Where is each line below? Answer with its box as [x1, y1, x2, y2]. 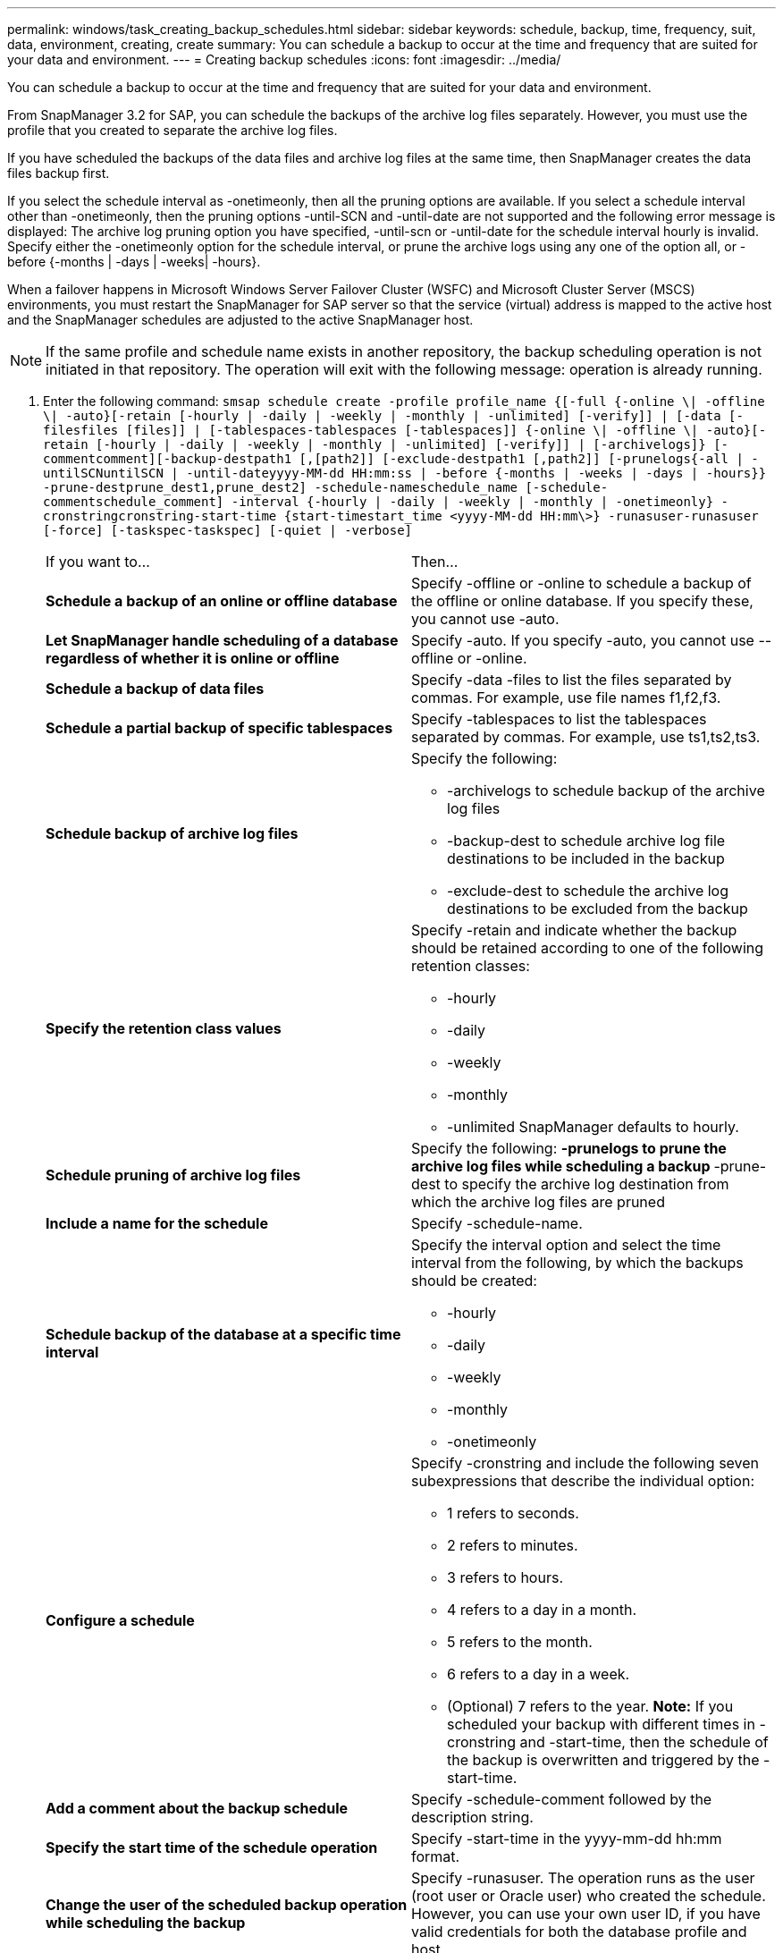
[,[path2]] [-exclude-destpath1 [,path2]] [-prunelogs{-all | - [299, 452, 759, 466]
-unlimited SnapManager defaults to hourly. [447, 1118, 739, 1136]
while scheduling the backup [46, 1914, 246, 1932]
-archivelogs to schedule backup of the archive [447, 782, 765, 799]
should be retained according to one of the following [411, 939, 764, 957]
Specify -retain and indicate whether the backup [411, 921, 737, 939]
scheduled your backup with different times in [447, 1715, 755, 1733]
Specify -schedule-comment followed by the [411, 1790, 712, 1808]
